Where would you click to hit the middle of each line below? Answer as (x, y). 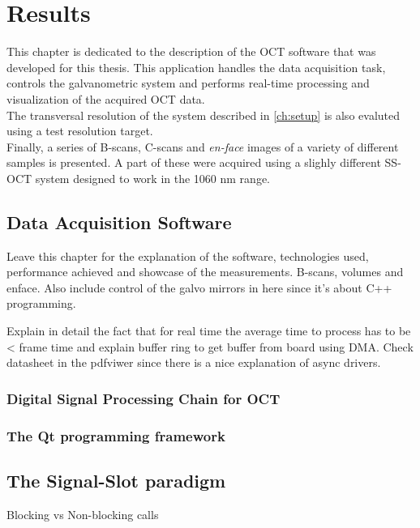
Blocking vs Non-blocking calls (83, 514)
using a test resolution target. (80, 131)
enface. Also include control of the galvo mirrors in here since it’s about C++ (199, 287)
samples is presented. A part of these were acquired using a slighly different (194, 162)
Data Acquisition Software (119, 221)
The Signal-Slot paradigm (116, 480)
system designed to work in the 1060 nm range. (152, 178)
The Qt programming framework (116, 435)
